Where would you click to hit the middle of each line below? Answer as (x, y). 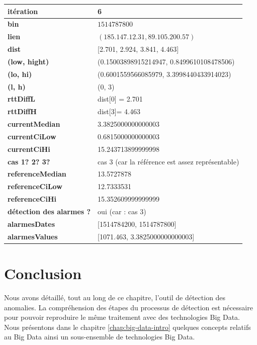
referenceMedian (37, 174)
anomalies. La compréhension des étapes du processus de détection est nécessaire (128, 307)
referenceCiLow (35, 186)
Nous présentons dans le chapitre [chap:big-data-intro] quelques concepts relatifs (127, 327)
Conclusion (43, 273)
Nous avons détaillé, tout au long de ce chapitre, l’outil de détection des (115, 297)
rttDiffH (22, 111)
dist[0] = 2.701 (120, 99)
